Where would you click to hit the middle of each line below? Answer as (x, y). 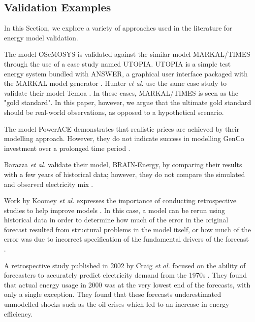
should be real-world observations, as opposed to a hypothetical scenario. (114, 112)
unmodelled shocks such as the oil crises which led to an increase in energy (117, 304)
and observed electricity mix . (48, 184)
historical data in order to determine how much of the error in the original (116, 220)
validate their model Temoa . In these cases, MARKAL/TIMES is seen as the (121, 92)
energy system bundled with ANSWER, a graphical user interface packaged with (126, 73)
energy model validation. (41, 37)
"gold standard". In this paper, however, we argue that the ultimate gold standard (128, 102)
